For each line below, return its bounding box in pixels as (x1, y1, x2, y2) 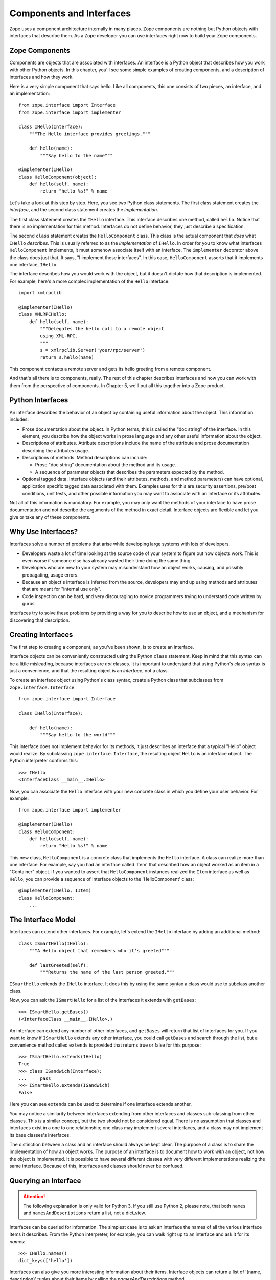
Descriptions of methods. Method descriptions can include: (22, 455, 148, 461)
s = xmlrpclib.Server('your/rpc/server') (40, 347, 146, 353)
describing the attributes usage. (22, 447, 89, 453)
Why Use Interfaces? (9, 527, 78, 536)
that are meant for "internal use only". (22, 586, 102, 592)
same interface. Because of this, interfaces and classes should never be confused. (9, 1163, 184, 1169)
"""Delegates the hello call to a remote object (40, 326, 165, 332)
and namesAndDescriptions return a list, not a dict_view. (23, 1210, 146, 1216)
